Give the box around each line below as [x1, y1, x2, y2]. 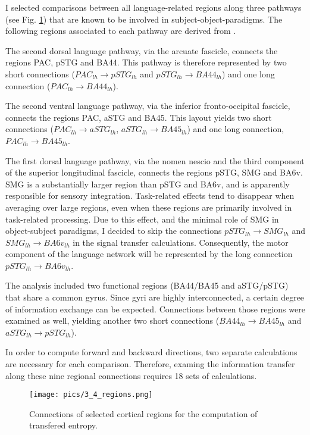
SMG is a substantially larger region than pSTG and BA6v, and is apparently [5, 177, 290, 190]
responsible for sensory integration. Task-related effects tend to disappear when [5, 189, 295, 202]
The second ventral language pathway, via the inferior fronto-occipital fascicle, [5, 99, 290, 112]
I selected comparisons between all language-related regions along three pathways [5, 1, 302, 13]
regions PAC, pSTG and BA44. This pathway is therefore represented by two [5, 56, 287, 68]
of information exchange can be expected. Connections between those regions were [5, 302, 305, 315]
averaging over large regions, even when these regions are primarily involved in [5, 201, 292, 213]
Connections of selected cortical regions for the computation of [29, 407, 258, 420]
